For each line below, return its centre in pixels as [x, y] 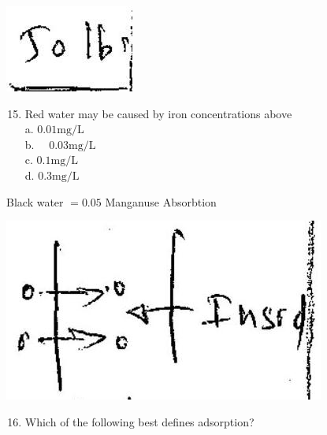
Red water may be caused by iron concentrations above [158, 113]
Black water [35, 201]
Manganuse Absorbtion [161, 201]
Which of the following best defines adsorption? [139, 421]
